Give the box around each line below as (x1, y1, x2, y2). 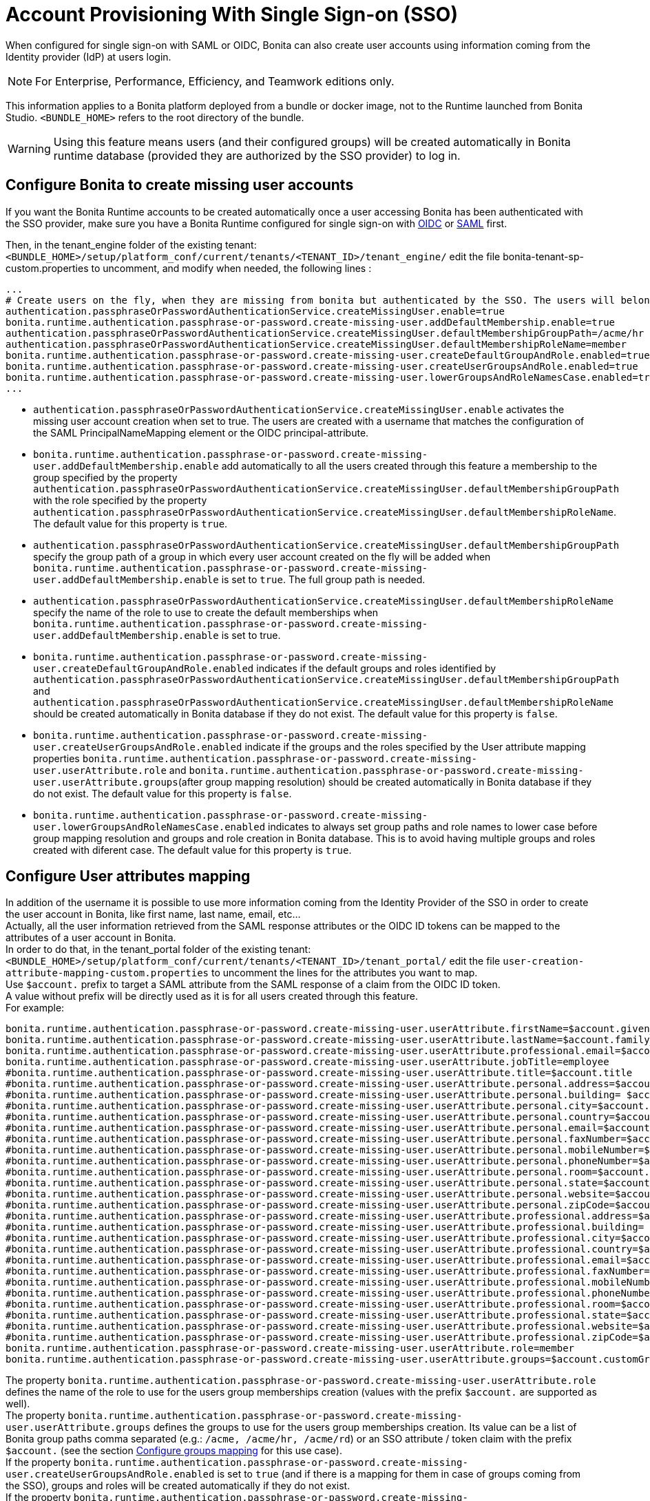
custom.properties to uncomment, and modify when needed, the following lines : (6, 262, 372, 274)
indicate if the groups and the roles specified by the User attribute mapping (244, 740, 586, 753)
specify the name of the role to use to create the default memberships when (33, 606, 379, 618)
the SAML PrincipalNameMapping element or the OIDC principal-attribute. (33, 426, 369, 439)
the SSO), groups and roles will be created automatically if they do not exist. (6, 1480, 350, 1492)
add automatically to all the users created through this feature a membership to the (221, 459, 598, 472)
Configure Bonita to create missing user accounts (6, 176, 354, 194)
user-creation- (503, 956, 585, 967)
